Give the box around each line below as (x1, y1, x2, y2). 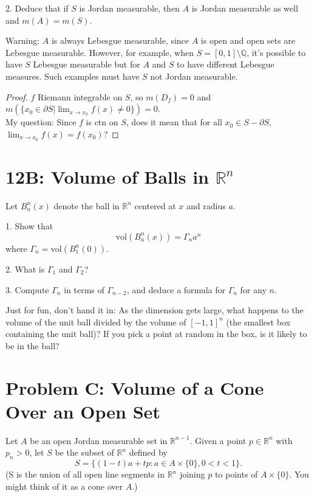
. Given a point (189, 434, 247, 447)
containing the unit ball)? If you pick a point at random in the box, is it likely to (5, 327, 307, 340)
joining (179, 468, 205, 481)
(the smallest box (226, 315, 290, 328)
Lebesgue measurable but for (33, 58, 140, 71)
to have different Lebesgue (177, 58, 275, 71)
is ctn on (86, 116, 118, 128)
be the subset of (55, 446, 114, 459)
